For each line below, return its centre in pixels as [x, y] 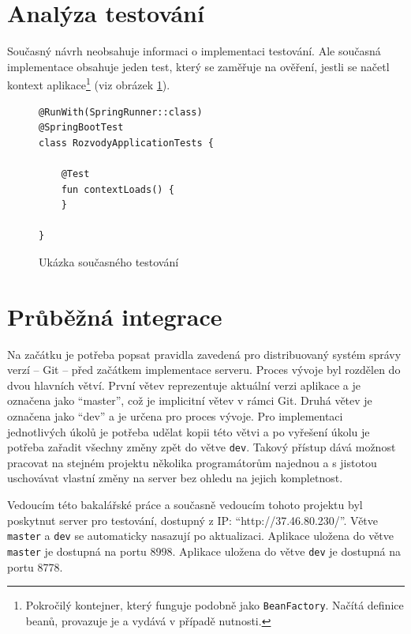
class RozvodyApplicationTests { [126, 143]
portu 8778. [35, 566]
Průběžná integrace [115, 316]
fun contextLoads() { [118, 189]
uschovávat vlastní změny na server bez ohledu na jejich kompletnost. [175, 478]
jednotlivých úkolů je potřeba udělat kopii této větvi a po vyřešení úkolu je [189, 431]
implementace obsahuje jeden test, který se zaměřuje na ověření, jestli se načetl [198, 66]
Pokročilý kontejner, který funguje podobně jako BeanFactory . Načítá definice [215, 605]
